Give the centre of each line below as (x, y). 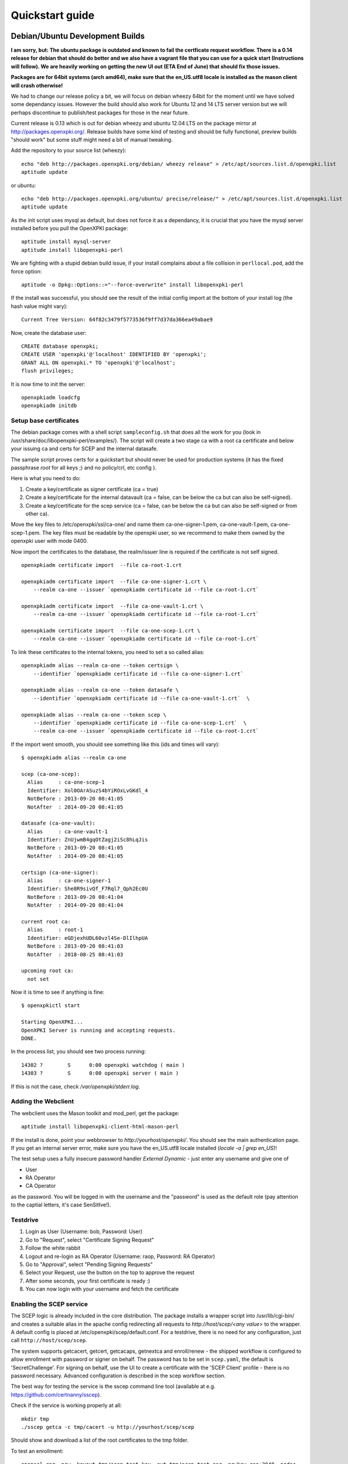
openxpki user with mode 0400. (49, 541)
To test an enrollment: (37, 1451)
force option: (26, 271)
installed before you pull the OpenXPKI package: (69, 228)
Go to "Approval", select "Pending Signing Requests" (89, 1264)
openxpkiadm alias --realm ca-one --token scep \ (94, 715)
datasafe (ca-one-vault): (59, 823)
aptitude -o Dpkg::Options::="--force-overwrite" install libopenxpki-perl (132, 285)
